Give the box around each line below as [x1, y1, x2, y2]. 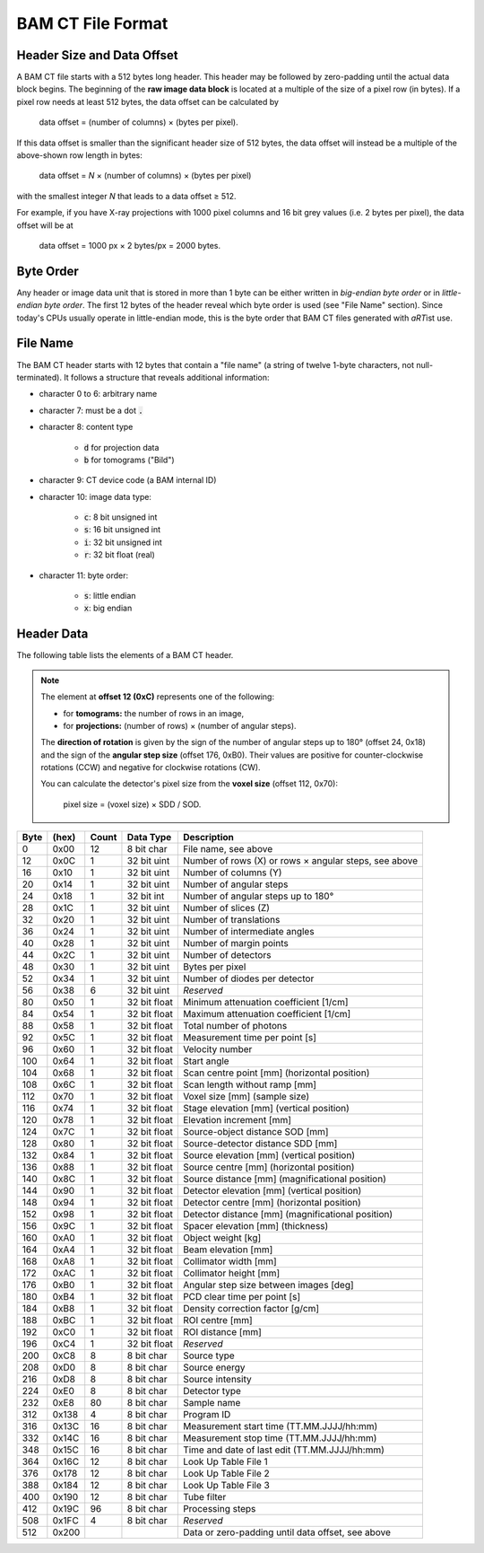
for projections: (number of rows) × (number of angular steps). [63, 720, 297, 731]
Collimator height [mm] [182, 1267, 281, 1279]
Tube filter [182, 1491, 227, 1504]
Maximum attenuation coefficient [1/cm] [182, 1008, 351, 1021]
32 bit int [126, 890, 165, 902]
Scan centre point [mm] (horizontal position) [182, 1066, 370, 1079]
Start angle [182, 1055, 229, 1067]
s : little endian [83, 591, 136, 601]
